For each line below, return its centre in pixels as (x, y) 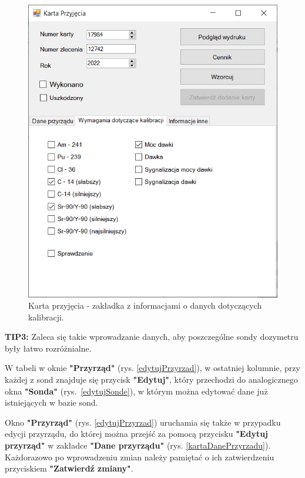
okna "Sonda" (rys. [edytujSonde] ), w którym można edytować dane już (136, 391)
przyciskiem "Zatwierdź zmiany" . (69, 468)
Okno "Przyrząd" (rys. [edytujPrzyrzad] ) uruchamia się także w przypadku (143, 422)
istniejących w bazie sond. (51, 402)
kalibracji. (46, 317)
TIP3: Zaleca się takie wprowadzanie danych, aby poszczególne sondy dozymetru (152, 337)
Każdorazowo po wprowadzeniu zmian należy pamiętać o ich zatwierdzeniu (140, 457)
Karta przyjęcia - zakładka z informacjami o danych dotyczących (145, 305)
